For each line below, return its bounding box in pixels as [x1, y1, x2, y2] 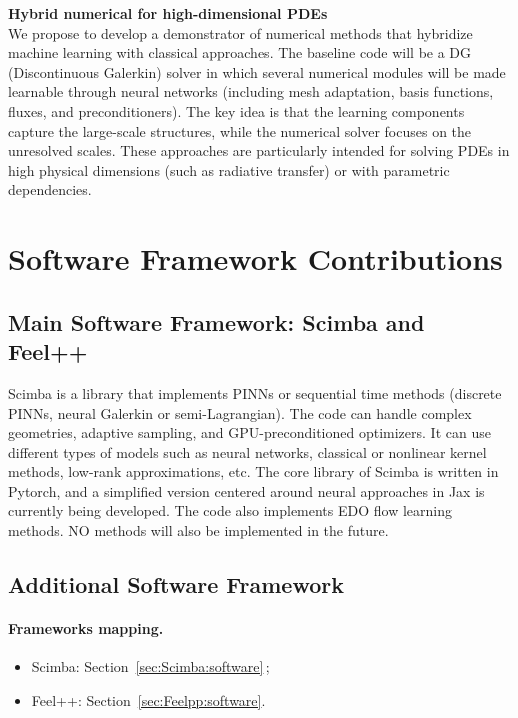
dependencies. [8, 179, 92, 200]
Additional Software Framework [8, 569, 344, 600]
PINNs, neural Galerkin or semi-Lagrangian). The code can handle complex [8, 402, 472, 423]
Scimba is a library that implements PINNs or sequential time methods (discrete [8, 382, 502, 403]
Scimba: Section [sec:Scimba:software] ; [31, 656, 270, 677]
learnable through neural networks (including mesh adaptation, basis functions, [8, 81, 494, 102]
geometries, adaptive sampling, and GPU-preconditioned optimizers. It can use [8, 422, 491, 443]
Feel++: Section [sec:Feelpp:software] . [31, 689, 266, 710]
